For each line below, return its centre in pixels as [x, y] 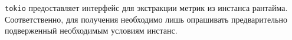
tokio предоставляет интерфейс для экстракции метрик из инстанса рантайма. [146, 8]
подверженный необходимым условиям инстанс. [91, 30]
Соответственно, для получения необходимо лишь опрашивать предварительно [146, 19]
